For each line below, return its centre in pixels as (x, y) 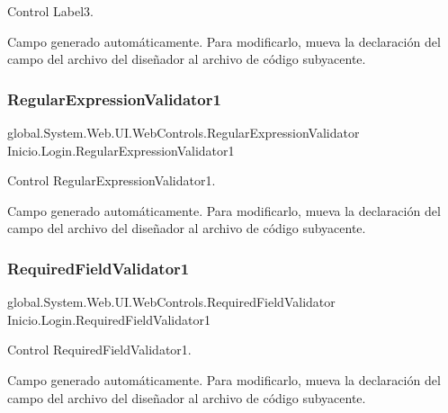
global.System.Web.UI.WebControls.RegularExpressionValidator (184, 132)
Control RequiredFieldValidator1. (99, 350)
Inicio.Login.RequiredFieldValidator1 (109, 319)
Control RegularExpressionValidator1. (112, 180)
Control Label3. (50, 11)
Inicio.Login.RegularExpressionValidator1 (121, 150)
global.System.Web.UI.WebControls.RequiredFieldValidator (171, 302)
